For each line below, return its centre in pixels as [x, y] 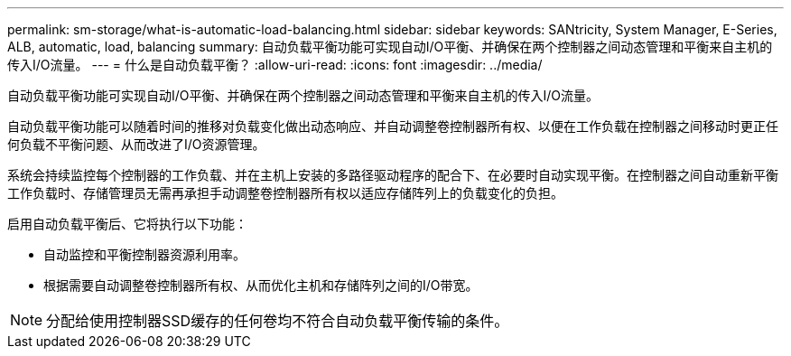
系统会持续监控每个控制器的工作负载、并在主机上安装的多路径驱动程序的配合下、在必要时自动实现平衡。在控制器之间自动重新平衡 [393, 175]
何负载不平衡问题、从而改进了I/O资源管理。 [136, 144]
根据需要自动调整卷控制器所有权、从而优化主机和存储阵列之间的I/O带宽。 [261, 285]
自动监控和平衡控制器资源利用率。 [144, 254]
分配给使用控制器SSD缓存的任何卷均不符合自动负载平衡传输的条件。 [278, 321]
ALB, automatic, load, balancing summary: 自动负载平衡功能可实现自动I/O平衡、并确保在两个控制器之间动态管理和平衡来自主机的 [390, 47]
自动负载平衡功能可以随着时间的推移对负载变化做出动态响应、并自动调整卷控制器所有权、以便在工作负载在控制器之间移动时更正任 [393, 126]
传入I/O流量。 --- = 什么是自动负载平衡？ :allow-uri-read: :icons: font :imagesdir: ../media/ [275, 65]
